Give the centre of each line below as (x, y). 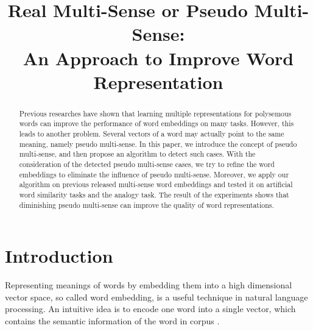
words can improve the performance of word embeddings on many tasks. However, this (156, 123)
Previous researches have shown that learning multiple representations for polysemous (155, 113)
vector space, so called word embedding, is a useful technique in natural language (156, 297)
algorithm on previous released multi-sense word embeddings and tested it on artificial (156, 184)
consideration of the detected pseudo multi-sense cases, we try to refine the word (147, 164)
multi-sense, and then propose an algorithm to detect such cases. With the (137, 154)
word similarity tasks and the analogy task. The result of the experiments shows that (154, 194)
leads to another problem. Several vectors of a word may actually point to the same (152, 134)
